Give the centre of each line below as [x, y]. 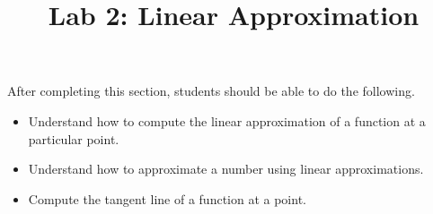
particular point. [74, 138]
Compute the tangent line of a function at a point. [167, 198]
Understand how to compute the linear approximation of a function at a [227, 120]
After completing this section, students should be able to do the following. [211, 91]
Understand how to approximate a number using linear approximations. [226, 169]
